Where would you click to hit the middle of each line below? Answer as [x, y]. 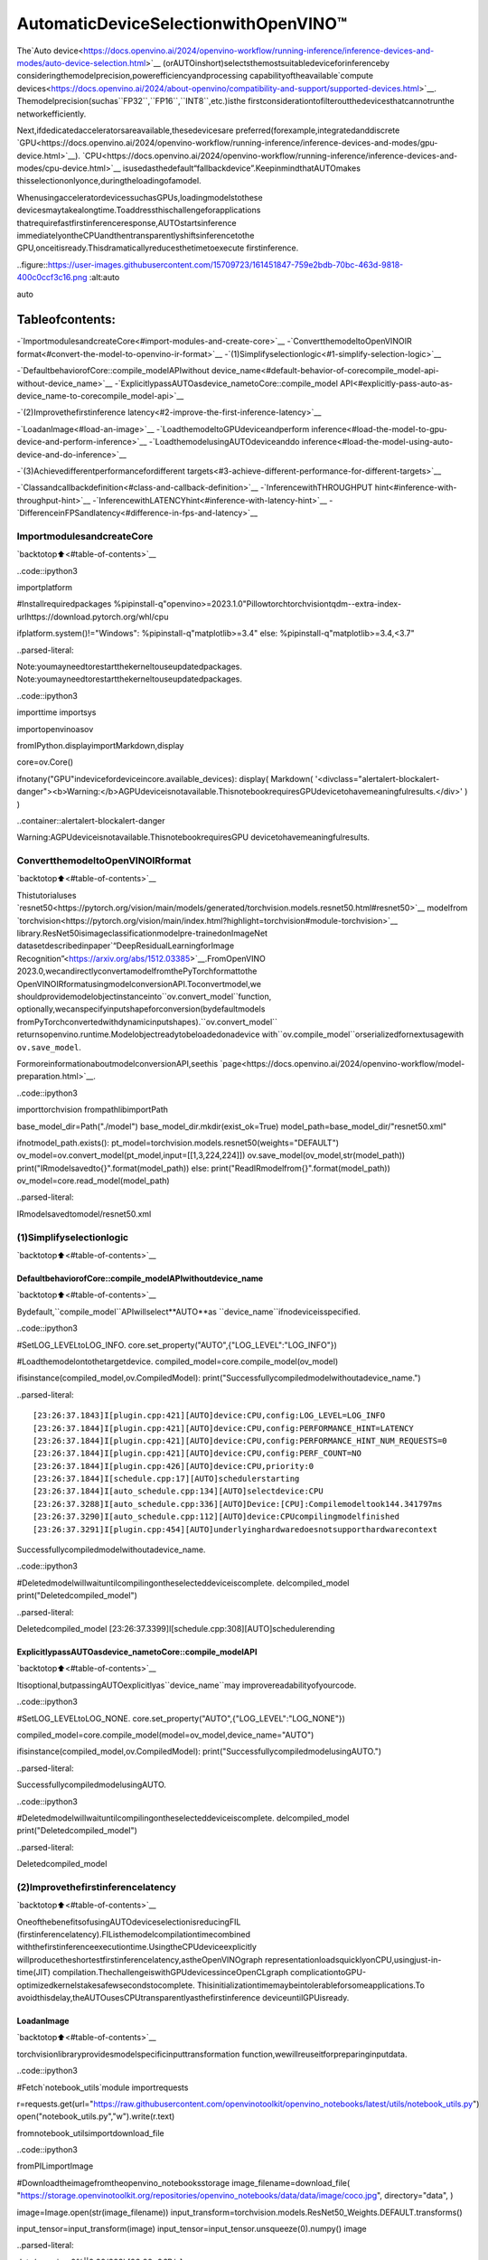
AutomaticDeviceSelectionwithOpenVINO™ [182, 24]
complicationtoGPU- [328, 1973]
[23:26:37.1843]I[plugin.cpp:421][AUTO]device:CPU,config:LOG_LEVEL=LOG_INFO [209, 1416]
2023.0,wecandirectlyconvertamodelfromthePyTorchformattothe [137, 971]
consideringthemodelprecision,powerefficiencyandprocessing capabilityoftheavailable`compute [195, 76]
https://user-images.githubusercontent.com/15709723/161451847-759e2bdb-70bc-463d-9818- [225, 264]
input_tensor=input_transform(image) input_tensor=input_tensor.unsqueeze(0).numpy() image [192, 2229]
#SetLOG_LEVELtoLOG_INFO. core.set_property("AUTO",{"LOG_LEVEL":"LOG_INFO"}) [177, 1345]
